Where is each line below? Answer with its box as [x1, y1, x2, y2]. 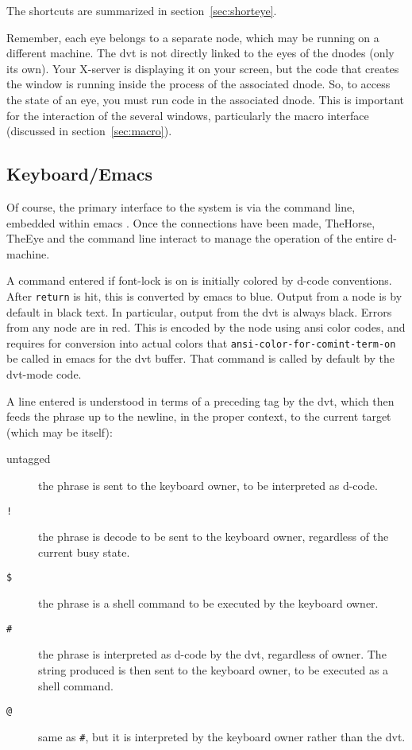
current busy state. [38, 543, 130, 560]
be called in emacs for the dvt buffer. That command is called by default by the [6, 350, 395, 367]
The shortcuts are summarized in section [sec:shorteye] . [6, 2, 277, 18]
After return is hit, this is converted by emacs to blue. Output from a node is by [6, 287, 402, 304]
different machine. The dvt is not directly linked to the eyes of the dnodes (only [6, 45, 395, 61]
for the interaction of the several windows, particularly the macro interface [6, 107, 369, 123]
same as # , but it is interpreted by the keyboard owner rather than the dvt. [38, 728, 406, 744]
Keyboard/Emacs [6, 161, 153, 186]
